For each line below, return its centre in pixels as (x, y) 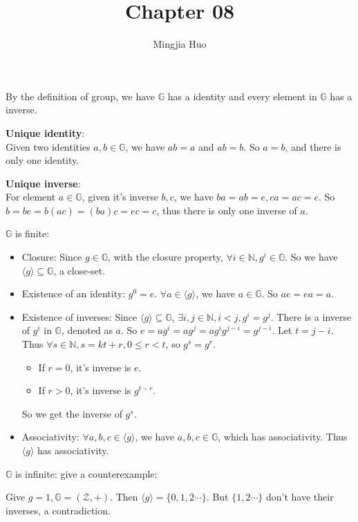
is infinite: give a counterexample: (86, 473)
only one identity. (43, 160)
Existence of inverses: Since (79, 316)
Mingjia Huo (180, 44)
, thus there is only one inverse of (227, 210)
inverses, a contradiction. (58, 510)
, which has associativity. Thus (283, 437)
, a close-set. (79, 270)
